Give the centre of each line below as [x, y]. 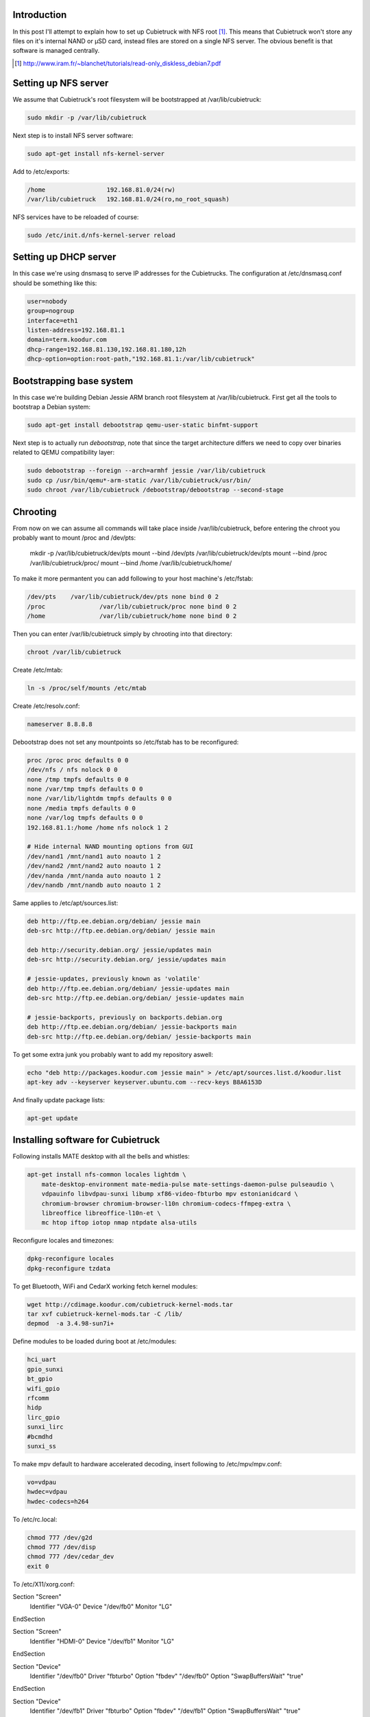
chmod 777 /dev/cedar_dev [71, 1557]
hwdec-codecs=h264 [58, 1501]
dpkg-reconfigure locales [71, 1259]
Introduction [40, 15]
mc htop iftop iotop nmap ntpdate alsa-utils [119, 1223]
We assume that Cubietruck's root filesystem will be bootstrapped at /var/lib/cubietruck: [137, 99]
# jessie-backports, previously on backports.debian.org [125, 1017]
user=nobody [47, 301]
